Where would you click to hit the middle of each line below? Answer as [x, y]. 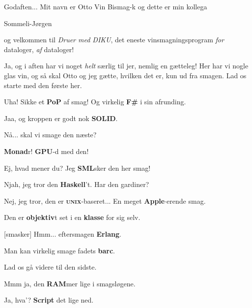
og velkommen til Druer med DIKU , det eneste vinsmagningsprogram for [114, 40]
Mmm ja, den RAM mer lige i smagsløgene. [70, 283]
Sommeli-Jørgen [28, 23]
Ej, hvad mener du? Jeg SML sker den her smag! [77, 168]
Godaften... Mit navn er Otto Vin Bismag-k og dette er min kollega [106, 6]
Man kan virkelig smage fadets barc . [59, 250]
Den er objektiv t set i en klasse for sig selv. [72, 217]
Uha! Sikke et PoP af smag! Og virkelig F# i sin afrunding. [95, 102]
